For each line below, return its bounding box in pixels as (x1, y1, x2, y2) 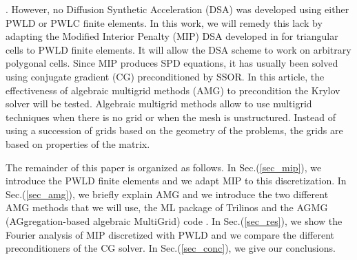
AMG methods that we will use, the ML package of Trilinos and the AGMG (6, 200, 328, 215)
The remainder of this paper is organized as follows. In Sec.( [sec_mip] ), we (6, 160, 322, 174)
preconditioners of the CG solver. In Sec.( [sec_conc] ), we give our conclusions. (6, 241, 336, 255)
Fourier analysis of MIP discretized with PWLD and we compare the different (6, 227, 335, 241)
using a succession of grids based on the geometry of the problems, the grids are (6, 123, 343, 138)
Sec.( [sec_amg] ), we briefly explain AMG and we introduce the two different (6, 186, 329, 201)
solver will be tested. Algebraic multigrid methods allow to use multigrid (6, 96, 312, 111)
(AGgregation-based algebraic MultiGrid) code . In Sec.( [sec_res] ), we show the (6, 213, 343, 228)
